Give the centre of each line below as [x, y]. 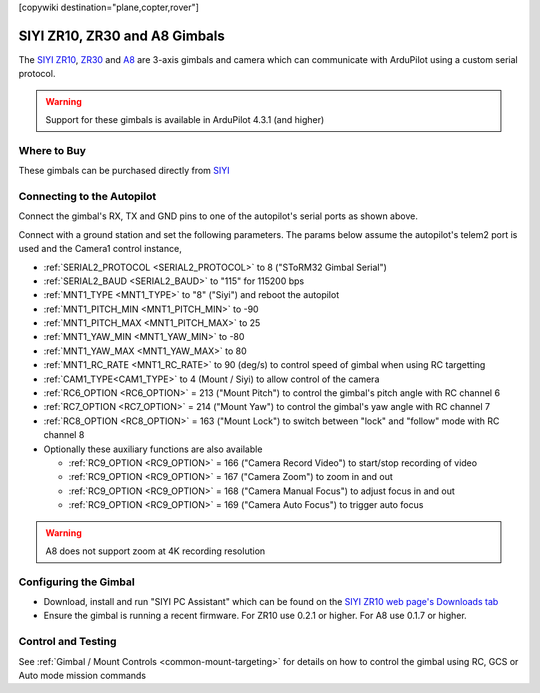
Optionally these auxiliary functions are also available [153, 449]
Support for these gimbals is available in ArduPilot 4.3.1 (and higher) [185, 120]
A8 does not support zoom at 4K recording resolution [155, 551]
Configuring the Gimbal [76, 582]
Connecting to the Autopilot [87, 196]
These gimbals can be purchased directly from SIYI [124, 171]
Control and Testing [67, 642]
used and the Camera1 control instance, [100, 249]
